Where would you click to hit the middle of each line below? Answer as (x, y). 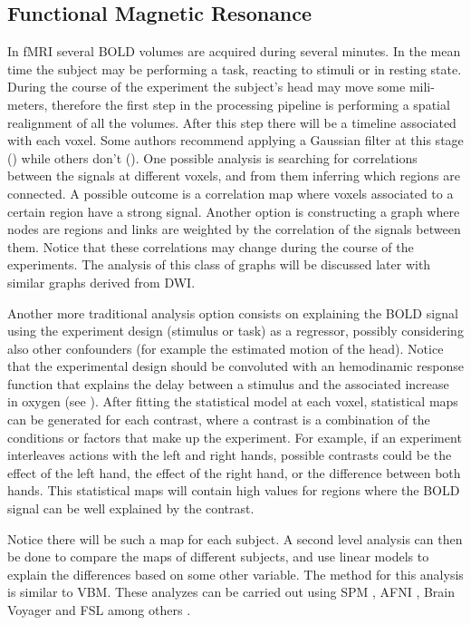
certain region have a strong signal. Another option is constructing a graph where (234, 211)
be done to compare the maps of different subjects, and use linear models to (218, 557)
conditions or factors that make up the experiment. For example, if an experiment (235, 437)
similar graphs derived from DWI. (101, 282)
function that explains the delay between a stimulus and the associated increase (228, 383)
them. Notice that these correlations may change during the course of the (211, 246)
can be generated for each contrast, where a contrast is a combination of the (219, 420)
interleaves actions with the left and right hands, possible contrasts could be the (230, 455)
